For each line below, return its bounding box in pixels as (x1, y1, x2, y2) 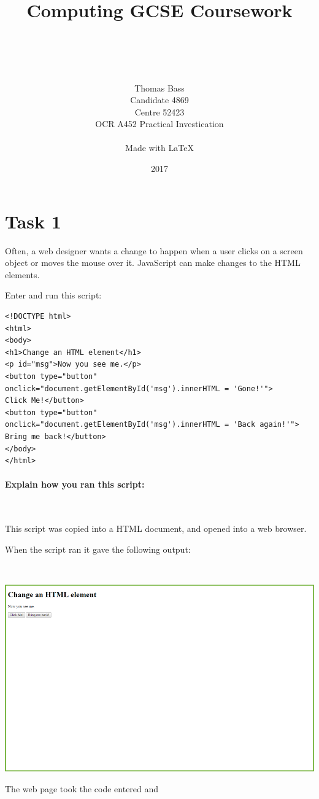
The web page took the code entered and (5, 782, 159, 795)
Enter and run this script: (5, 289, 102, 302)
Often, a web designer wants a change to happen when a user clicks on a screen (5, 244, 303, 257)
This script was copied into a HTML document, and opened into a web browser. (5, 522, 307, 535)
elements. (5, 268, 40, 281)
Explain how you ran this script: (5, 478, 145, 491)
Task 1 (5, 208, 61, 233)
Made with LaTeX (125, 141, 194, 154)
